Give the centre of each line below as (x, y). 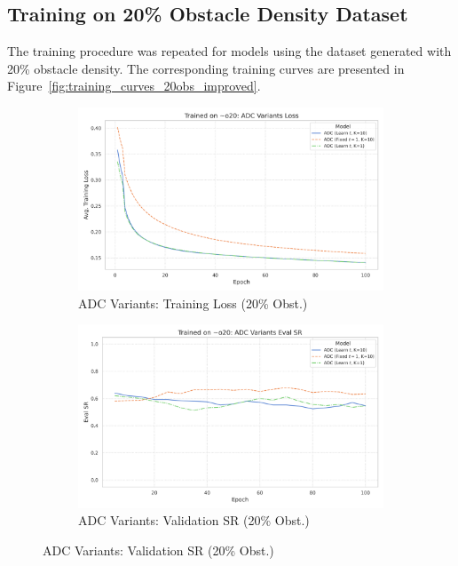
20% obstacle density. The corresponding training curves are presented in (206, 68)
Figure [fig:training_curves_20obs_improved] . (134, 86)
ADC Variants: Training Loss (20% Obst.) (193, 303)
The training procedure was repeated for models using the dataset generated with (229, 51)
